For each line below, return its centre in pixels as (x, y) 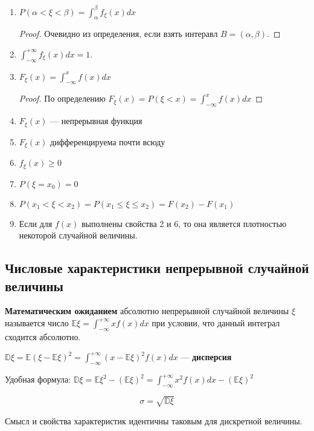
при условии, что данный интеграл (216, 323)
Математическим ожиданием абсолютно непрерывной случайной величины (147, 311)
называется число (37, 323)
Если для (36, 223)
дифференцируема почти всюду (108, 141)
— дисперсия (206, 357)
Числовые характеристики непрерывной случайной (157, 268)
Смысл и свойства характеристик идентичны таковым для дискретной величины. (154, 420)
